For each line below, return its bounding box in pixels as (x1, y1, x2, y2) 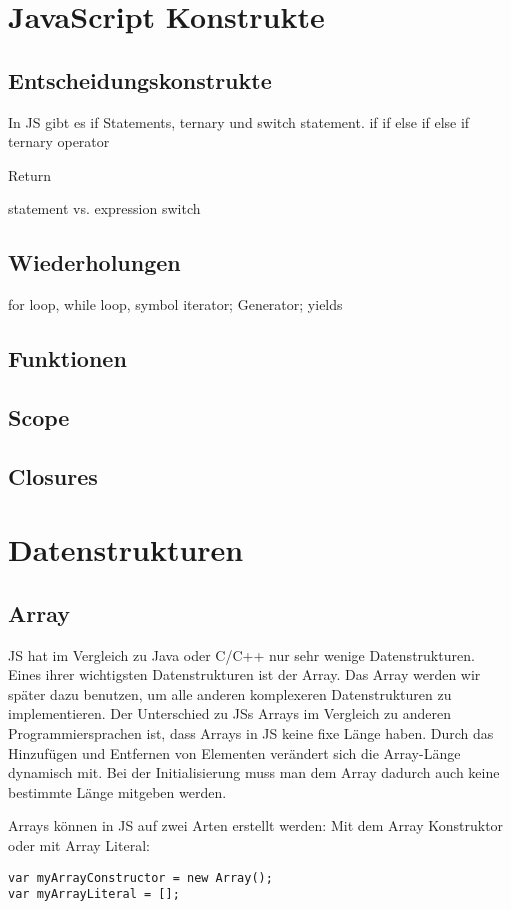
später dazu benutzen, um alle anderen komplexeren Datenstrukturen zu (8, 683, 452, 704)
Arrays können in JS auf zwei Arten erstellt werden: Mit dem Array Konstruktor (8, 815, 504, 836)
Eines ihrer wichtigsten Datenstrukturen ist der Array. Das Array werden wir (8, 664, 481, 685)
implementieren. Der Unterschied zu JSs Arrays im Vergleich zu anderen (8, 703, 452, 724)
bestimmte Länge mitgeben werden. (8, 781, 227, 802)
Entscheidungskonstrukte (8, 64, 272, 95)
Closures (8, 460, 98, 491)
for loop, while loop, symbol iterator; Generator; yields (8, 294, 343, 315)
